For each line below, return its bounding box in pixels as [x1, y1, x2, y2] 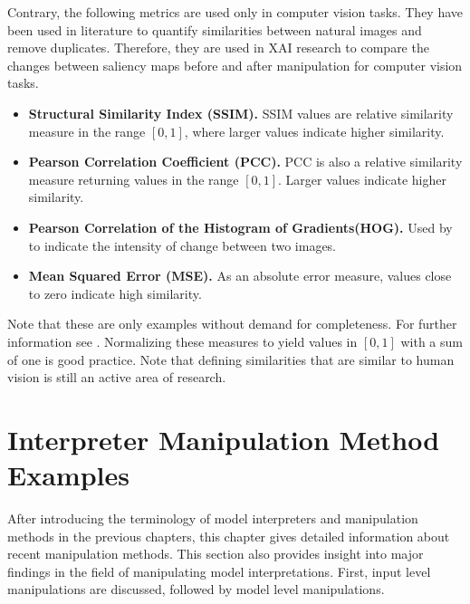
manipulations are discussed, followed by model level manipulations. [7, 580, 385, 599]
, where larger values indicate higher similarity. [184, 121, 445, 140]
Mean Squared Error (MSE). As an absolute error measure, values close [28, 266, 452, 285]
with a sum [400, 331, 463, 350]
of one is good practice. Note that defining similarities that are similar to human [7, 350, 455, 369]
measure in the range [28, 121, 146, 140]
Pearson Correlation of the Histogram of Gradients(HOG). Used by [28, 217, 453, 236]
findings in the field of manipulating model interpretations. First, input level [7, 561, 431, 580]
